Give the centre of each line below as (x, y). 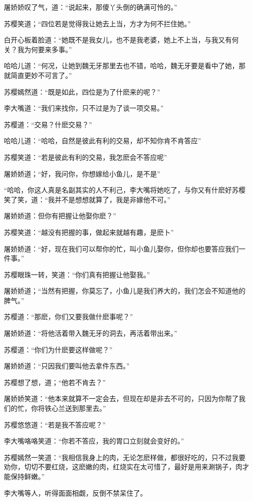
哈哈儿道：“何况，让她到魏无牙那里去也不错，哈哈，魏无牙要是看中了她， (121, 66)
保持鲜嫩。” (27, 476)
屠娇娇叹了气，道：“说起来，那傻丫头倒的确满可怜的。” (91, 7)
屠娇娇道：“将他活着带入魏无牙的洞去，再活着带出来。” (91, 333)
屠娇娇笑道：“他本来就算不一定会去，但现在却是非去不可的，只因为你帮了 (121, 398)
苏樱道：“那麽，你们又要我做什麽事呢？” (69, 317)
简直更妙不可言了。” (41, 75)
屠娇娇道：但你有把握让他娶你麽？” (60, 216)
